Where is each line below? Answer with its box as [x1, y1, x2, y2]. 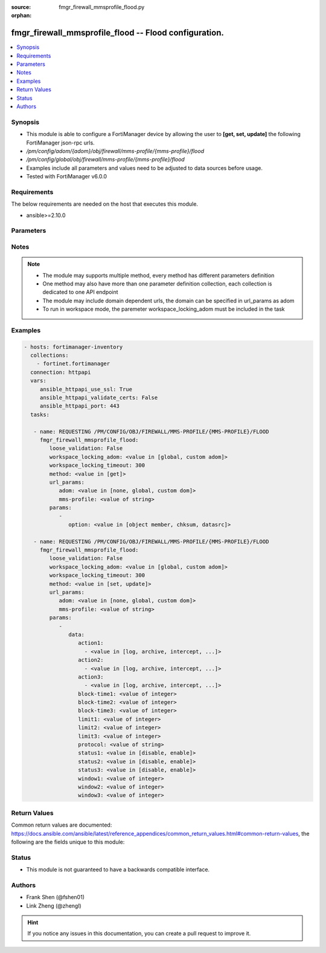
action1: [77, 640, 104, 646]
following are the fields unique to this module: [11, 838, 125, 845]
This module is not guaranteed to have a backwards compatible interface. [26, 866, 210, 873]
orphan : [11, 12, 32, 19]
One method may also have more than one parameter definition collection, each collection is [42, 280, 272, 287]
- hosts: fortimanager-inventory [24, 343, 123, 350]
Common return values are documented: [11, 821, 112, 828]
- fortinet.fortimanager [36, 360, 110, 367]
